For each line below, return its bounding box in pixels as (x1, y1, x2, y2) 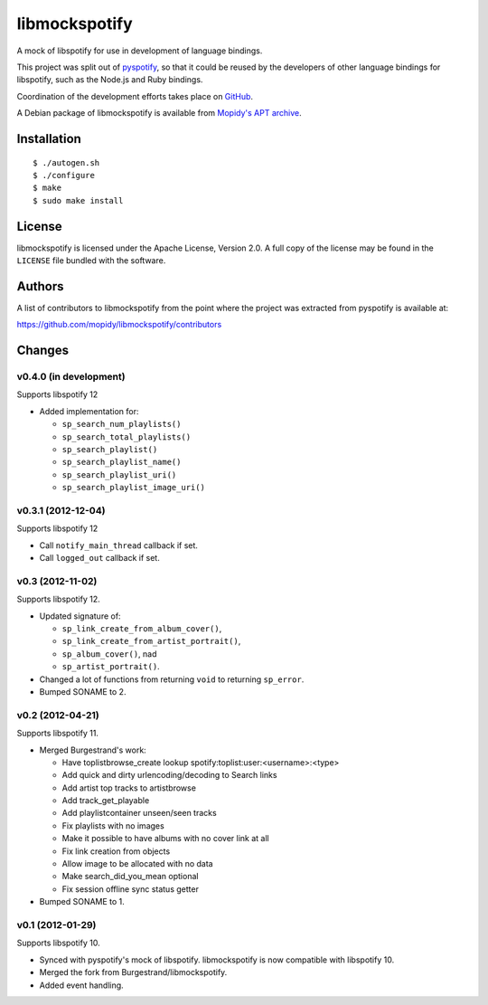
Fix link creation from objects (61, 846, 171, 857)
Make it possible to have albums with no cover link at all (61, 833, 270, 844)
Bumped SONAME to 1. (39, 896, 126, 907)
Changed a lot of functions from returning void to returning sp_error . (39, 674, 305, 685)
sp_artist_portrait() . (61, 661, 160, 672)
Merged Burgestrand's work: (39, 744, 146, 755)
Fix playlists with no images (61, 820, 164, 831)
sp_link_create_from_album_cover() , (61, 623, 222, 634)
